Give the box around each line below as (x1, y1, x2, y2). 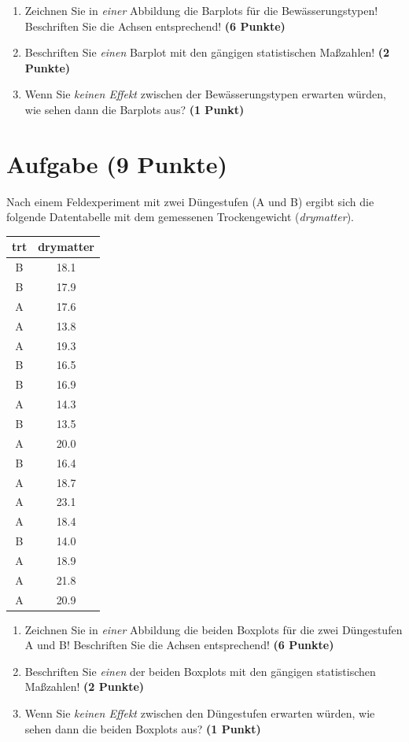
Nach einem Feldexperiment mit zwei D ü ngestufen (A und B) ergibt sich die (6, 193, 374, 209)
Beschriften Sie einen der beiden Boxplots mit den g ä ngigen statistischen (24, 663, 376, 679)
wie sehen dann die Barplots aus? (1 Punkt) (24, 101, 245, 117)
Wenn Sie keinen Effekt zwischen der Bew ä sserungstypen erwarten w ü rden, (24, 86, 386, 102)
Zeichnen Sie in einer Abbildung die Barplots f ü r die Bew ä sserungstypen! (24, 2, 378, 18)
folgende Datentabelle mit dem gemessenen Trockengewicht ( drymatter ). (6, 209, 354, 225)
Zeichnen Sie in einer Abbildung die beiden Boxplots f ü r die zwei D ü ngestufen (24, 621, 403, 637)
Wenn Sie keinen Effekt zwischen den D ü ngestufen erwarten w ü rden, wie (24, 705, 375, 722)
